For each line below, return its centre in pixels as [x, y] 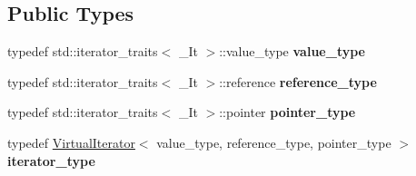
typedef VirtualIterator [71, 142]
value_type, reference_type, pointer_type [274, 142]
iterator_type [51, 160]
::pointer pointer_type [287, 112]
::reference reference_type [298, 81]
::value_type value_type [292, 51]
